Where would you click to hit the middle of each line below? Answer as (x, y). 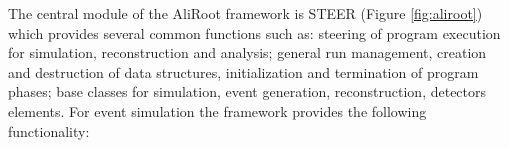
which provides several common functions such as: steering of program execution (254, 32)
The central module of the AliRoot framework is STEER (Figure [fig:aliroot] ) (245, 13)
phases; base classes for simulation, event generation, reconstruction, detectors (247, 91)
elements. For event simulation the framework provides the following (217, 110)
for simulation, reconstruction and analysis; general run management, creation (247, 52)
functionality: (49, 130)
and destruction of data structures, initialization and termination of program (243, 71)
